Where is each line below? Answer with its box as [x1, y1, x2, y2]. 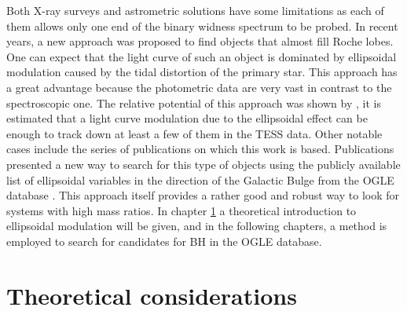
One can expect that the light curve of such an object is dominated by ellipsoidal [6, 48, 397, 64]
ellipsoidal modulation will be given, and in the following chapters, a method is [6, 218, 387, 234]
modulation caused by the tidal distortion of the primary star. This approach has [6, 64, 398, 80]
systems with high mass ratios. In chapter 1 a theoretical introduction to [6, 202, 357, 218]
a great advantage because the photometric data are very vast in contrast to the [6, 79, 392, 95]
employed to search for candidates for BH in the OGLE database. [6, 232, 322, 249]
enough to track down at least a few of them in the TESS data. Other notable [6, 125, 383, 141]
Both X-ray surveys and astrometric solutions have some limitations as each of [6, 2, 384, 18]
